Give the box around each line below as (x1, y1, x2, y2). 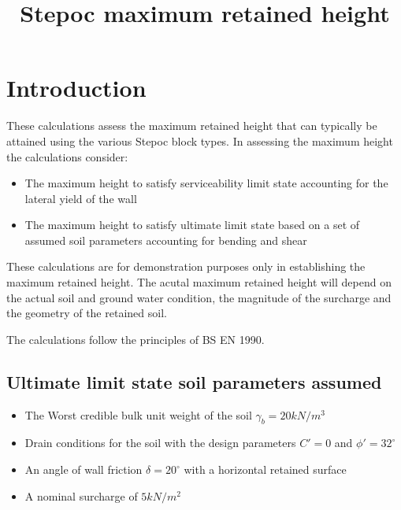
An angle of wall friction (24, 461, 143, 478)
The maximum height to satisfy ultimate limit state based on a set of (24, 216, 360, 233)
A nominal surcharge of (24, 487, 138, 504)
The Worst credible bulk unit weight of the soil (24, 406, 252, 423)
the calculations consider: (6, 148, 128, 164)
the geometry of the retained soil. (6, 305, 167, 321)
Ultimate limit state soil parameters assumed (6, 369, 382, 394)
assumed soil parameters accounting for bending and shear (24, 231, 307, 248)
